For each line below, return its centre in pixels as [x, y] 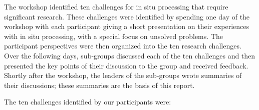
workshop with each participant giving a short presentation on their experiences [127, 26]
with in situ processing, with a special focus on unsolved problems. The [113, 36]
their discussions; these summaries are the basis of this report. [99, 85]
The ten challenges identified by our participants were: [88, 102]
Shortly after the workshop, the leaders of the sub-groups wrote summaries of [123, 75]
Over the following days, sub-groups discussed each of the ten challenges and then [130, 55]
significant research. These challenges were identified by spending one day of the [127, 16]
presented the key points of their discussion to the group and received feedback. [126, 65]
